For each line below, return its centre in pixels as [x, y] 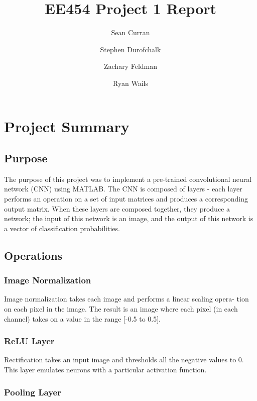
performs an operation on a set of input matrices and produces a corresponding [126, 199]
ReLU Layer [29, 341]
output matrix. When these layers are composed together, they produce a [117, 208]
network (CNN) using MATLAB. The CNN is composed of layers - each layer [123, 189]
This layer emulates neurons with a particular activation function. [105, 370]
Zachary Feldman [131, 66]
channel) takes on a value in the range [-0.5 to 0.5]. [82, 318]
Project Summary [67, 126]
